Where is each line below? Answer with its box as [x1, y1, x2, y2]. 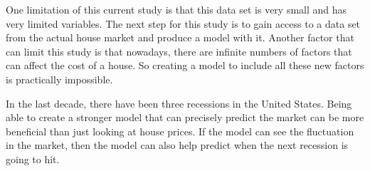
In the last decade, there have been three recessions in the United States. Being [6, 95, 352, 110]
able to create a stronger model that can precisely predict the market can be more [6, 110, 364, 125]
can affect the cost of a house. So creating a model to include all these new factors [6, 58, 364, 73]
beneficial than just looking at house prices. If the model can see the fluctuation [6, 123, 354, 138]
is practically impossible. [6, 71, 113, 86]
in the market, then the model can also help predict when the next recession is [6, 138, 349, 152]
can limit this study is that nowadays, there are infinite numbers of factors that [6, 43, 352, 58]
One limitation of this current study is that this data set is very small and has [6, 2, 347, 16]
